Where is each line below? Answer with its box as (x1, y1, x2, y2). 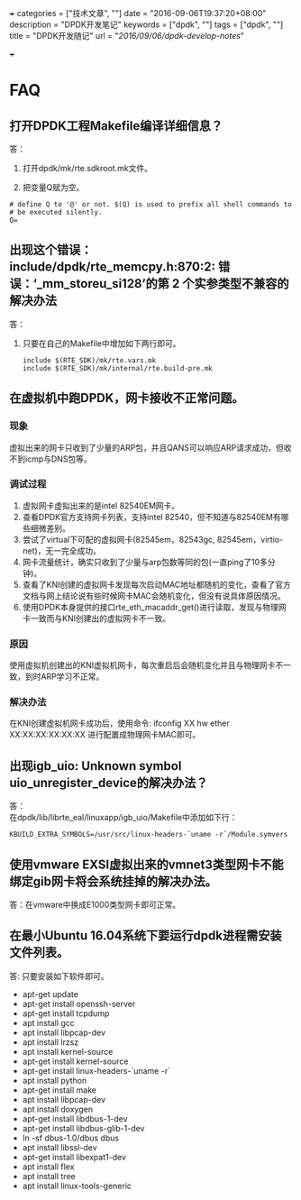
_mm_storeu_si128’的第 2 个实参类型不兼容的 (36, 276, 289, 291)
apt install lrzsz (22, 1036, 79, 1048)
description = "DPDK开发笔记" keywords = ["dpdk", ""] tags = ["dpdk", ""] (9, 19, 284, 30)
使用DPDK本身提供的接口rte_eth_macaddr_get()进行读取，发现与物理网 (22, 601, 287, 612)
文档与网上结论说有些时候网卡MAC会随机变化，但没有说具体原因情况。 (22, 590, 286, 601)
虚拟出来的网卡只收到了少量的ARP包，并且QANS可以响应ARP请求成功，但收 (9, 442, 292, 453)
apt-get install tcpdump (22, 1008, 110, 1019)
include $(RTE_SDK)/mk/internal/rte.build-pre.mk (22, 363, 214, 372)
